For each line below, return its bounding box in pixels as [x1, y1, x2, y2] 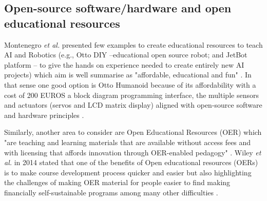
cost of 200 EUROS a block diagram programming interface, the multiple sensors [4, 89, 259, 100]
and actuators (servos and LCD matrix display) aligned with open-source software [4, 99, 262, 110]
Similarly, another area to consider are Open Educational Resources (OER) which [4, 127, 262, 137]
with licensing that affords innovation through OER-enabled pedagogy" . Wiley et [4, 147, 261, 157]
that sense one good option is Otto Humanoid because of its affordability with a [4, 79, 256, 90]
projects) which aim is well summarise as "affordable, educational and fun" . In [4, 69, 252, 80]
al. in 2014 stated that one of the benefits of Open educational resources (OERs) [4, 157, 258, 168]
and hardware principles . [4, 109, 84, 120]
